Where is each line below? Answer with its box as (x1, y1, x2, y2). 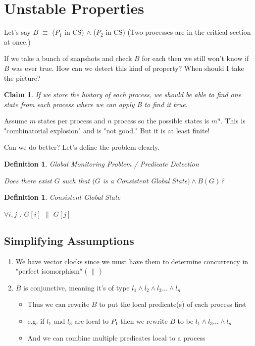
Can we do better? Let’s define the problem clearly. (4, 142, 160, 152)
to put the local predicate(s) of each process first (99, 299, 247, 309)
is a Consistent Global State (102, 175, 188, 185)
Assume (4, 115, 28, 126)
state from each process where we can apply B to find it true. (4, 99, 188, 109)
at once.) (4, 36, 31, 47)
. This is (220, 115, 246, 126)
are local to (74, 316, 109, 326)
